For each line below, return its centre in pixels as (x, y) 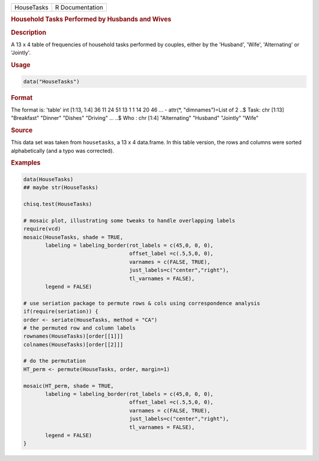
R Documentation (79, 7)
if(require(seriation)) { (61, 312)
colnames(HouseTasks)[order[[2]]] (73, 344)
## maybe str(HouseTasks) (61, 188)
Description (29, 32)
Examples (26, 163)
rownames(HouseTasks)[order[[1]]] (73, 336)
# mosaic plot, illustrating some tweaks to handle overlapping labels (129, 220)
